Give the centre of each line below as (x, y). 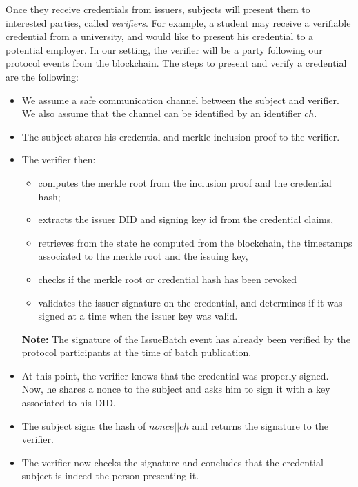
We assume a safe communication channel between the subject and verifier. (180, 100)
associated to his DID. (69, 403)
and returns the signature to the (260, 425)
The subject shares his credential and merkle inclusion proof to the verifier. (181, 136)
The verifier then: (59, 159)
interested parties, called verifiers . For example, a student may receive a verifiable (178, 22)
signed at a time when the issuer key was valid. (138, 316)
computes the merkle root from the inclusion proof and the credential (185, 182)
